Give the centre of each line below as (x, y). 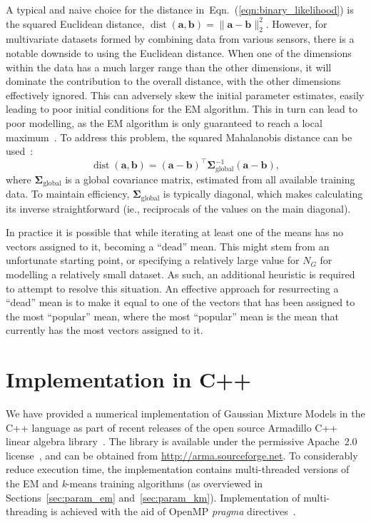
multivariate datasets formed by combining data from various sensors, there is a (180, 39)
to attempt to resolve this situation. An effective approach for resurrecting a (172, 288)
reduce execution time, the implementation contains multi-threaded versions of (178, 469)
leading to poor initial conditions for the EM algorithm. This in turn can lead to (182, 109)
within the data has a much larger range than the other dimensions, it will (169, 67)
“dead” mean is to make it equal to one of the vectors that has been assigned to (181, 302)
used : (20, 151)
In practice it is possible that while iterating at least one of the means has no (175, 232)
